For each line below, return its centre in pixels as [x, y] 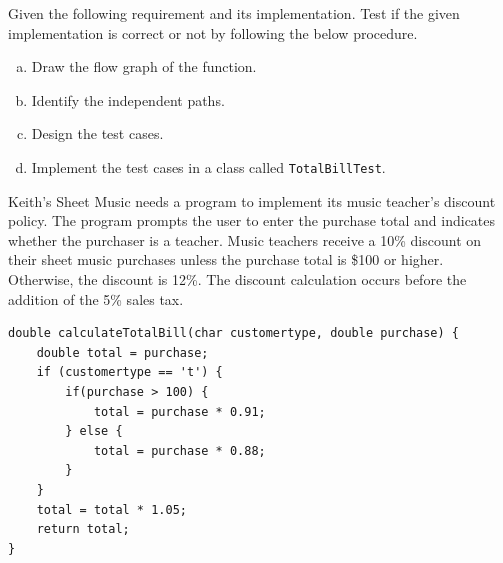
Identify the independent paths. [128, 99]
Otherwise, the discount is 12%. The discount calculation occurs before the [237, 279]
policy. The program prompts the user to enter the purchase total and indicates [252, 220]
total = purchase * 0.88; [179, 450]
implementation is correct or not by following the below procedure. [213, 32]
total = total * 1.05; [111, 509]
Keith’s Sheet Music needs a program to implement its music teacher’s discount [252, 200]
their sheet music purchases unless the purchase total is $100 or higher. [226, 259]
